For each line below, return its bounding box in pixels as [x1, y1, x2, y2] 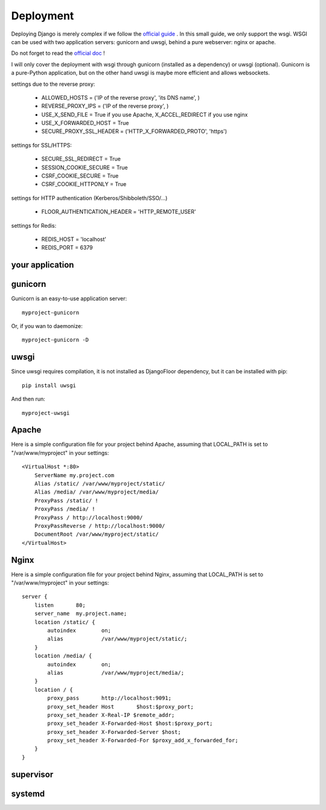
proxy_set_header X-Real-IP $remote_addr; [47, 712, 175, 718]
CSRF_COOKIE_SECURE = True [41, 172, 119, 179]
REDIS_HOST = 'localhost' [41, 236, 107, 243]
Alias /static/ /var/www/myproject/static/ [34, 480, 165, 487]
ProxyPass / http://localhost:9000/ [34, 514, 143, 521]
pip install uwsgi [22, 382, 77, 389]
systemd [11, 788, 45, 799]
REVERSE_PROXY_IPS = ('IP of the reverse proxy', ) [41, 103, 169, 110]
